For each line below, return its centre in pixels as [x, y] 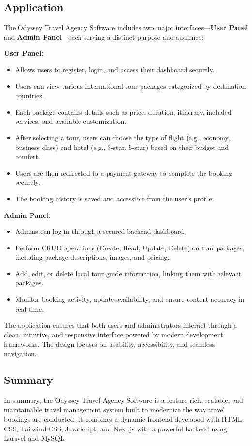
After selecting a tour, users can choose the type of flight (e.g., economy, [123, 137]
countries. [30, 95]
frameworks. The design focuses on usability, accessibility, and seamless [110, 344]
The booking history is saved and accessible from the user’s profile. [115, 198]
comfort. [28, 157]
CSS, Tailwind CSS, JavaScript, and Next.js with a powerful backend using [116, 428]
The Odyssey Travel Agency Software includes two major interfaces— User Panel [126, 27]
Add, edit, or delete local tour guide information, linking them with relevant [128, 273]
